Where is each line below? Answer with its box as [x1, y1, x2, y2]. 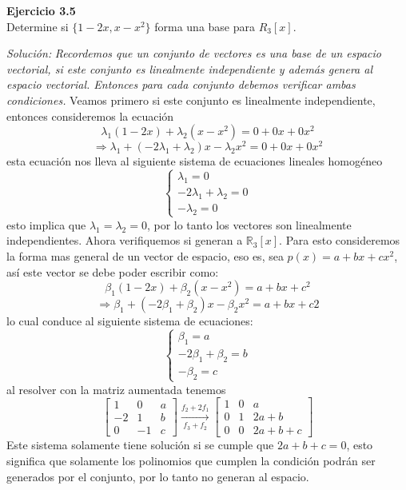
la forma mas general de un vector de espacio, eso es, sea [6, 248, 284, 265]
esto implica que [6, 216, 86, 233]
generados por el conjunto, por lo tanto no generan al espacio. [6, 468, 309, 484]
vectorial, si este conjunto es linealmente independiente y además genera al [6, 60, 373, 77]
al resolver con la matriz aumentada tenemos [6, 380, 226, 397]
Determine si [6, 18, 69, 34]
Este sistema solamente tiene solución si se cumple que [6, 436, 274, 453]
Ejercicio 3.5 [6, 2, 76, 18]
